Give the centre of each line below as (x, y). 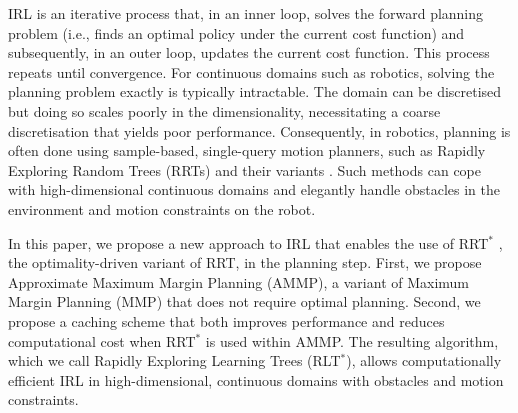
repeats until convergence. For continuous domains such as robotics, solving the (251, 71)
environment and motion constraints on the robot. (162, 208)
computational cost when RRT (102, 340)
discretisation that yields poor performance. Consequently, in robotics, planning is (259, 130)
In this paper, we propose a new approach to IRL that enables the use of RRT (248, 242)
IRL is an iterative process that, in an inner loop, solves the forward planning (246, 13)
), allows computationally (424, 360)
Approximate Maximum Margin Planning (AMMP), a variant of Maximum (239, 281)
